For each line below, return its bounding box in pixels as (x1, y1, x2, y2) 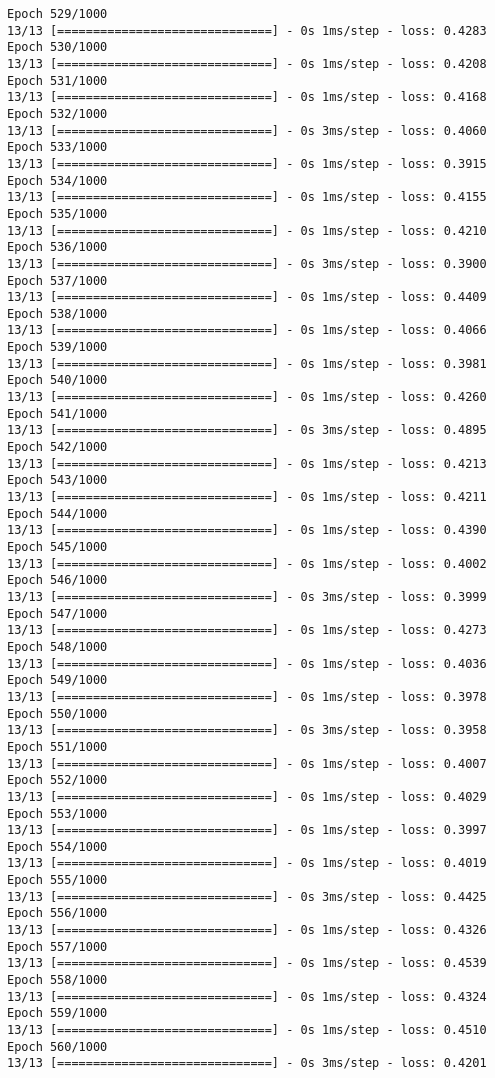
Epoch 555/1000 (7, 873, 108, 888)
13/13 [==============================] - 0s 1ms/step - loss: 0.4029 (7, 789, 487, 804)
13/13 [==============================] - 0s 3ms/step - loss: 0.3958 (7, 723, 487, 738)
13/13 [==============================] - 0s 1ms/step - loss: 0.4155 (7, 190, 487, 205)
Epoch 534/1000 (7, 173, 108, 188)
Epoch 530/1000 (7, 40, 108, 55)
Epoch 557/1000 (7, 939, 108, 954)
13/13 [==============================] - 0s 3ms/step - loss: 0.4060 (7, 123, 487, 138)
